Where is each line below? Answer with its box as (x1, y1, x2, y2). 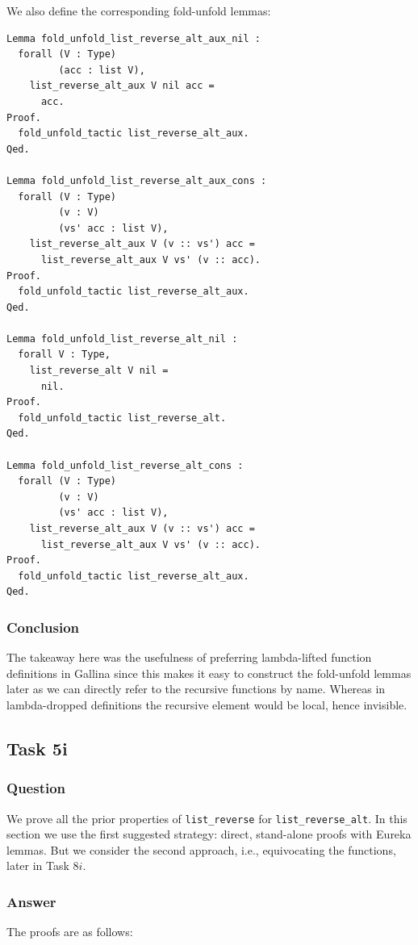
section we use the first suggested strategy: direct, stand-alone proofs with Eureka (6, 826, 412, 843)
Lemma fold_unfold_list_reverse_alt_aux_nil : (6, 32, 261, 44)
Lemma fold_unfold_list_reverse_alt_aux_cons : (6, 174, 267, 186)
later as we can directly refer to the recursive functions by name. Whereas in (6, 680, 386, 697)
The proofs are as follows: (6, 923, 133, 940)
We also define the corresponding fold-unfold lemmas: (6, 2, 271, 19)
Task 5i (6, 735, 68, 760)
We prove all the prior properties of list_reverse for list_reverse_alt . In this (6, 809, 408, 826)
